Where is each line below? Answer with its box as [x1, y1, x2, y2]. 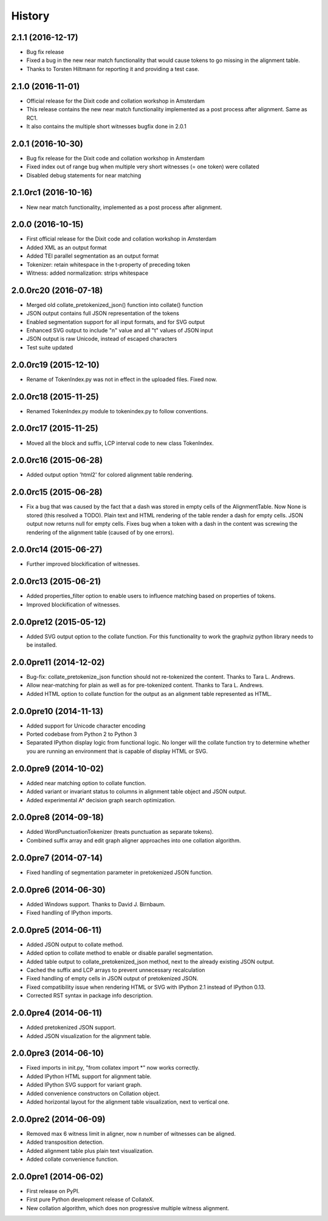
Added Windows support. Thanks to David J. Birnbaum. [26, 900, 166, 908]
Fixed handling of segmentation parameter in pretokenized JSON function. [26, 868, 213, 876]
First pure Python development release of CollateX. [26, 1196, 154, 1203]
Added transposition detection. [26, 1138, 104, 1146]
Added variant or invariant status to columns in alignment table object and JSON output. [26, 788, 247, 796]
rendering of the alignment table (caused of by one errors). [26, 529, 174, 536]
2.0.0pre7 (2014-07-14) [11, 853, 103, 863]
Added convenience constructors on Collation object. [26, 1090, 160, 1097]
